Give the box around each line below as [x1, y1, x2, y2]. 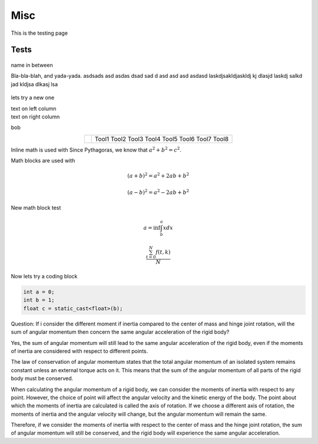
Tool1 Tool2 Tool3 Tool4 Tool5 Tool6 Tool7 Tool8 [94, 134, 229, 143]
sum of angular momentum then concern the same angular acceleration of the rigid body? [11, 328, 230, 336]
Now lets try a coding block [11, 273, 78, 280]
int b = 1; [23, 297, 55, 304]
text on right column [11, 113, 60, 120]
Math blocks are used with [11, 157, 75, 165]
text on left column [11, 105, 57, 112]
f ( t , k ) [155, 249, 171, 256]
